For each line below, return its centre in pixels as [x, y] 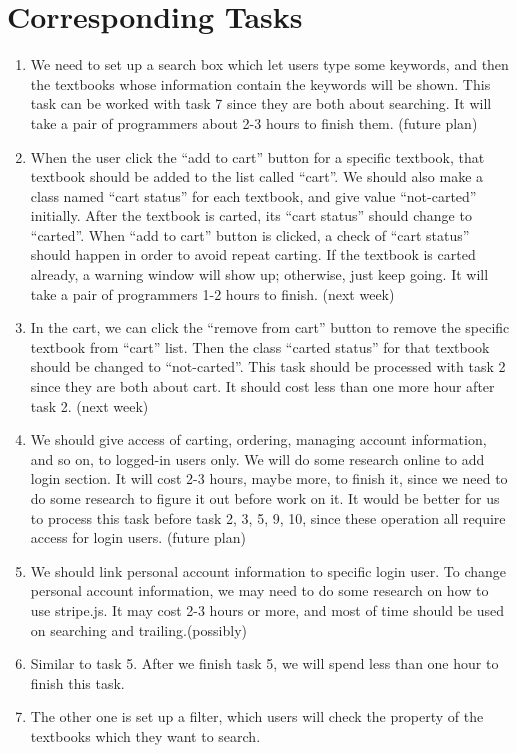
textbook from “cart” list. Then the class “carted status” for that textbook [260, 346]
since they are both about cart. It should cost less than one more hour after [262, 386]
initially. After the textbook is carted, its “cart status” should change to [251, 215]
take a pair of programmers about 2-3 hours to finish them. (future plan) [254, 122]
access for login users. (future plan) [138, 537]
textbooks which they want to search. [145, 735]
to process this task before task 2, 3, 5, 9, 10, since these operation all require [268, 517]
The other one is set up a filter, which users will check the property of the [257, 716]
